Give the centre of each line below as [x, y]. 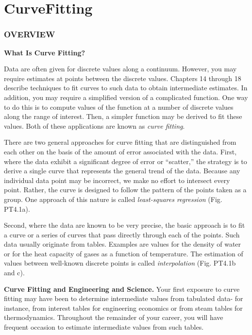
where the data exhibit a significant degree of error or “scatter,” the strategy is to [126, 161]
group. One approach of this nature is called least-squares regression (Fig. [113, 199]
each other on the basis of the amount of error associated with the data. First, [120, 151]
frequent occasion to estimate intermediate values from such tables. [104, 327]
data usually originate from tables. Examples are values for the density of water [123, 244]
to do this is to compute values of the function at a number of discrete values [119, 107]
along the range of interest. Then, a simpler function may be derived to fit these [123, 116]
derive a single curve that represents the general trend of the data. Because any [122, 171]
